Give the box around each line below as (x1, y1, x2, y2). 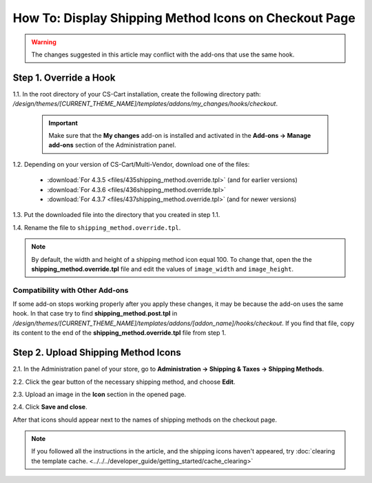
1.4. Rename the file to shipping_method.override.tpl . (12, 223, 181, 232)
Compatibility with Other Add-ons (12, 285, 129, 295)
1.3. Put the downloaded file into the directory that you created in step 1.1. (12, 211, 220, 219)
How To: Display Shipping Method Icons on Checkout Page (12, 10, 356, 25)
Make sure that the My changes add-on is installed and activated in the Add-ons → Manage (48, 132, 311, 140)
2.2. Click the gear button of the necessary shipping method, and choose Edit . (12, 378, 236, 386)
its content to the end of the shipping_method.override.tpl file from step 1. (12, 329, 227, 337)
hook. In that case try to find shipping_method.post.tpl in (12, 309, 178, 318)
